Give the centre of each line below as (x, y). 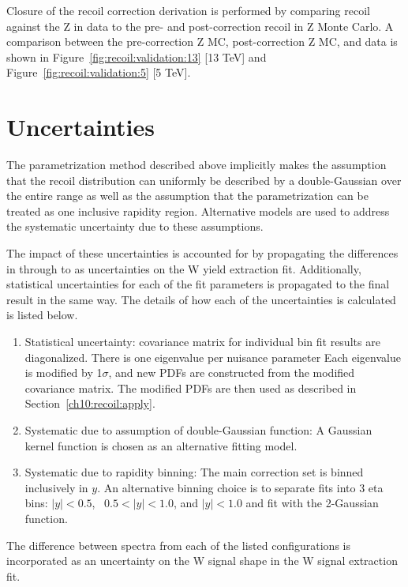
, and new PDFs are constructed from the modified (232, 373)
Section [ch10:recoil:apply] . (90, 403)
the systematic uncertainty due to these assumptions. (135, 226)
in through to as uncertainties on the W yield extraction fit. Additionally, (184, 268)
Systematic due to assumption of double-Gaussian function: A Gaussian (198, 430)
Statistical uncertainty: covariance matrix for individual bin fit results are (202, 342)
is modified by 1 (64, 373)
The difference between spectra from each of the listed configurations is (178, 545)
